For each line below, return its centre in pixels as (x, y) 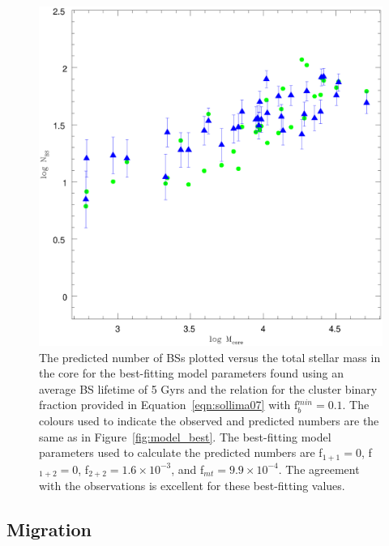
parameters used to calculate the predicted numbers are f (181, 452)
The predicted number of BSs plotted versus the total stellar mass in (210, 357)
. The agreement (319, 469)
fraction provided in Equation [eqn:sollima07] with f (169, 405)
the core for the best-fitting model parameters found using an (192, 373)
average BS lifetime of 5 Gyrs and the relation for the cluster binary (208, 388)
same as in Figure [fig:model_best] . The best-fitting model (185, 436)
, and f (188, 469)
